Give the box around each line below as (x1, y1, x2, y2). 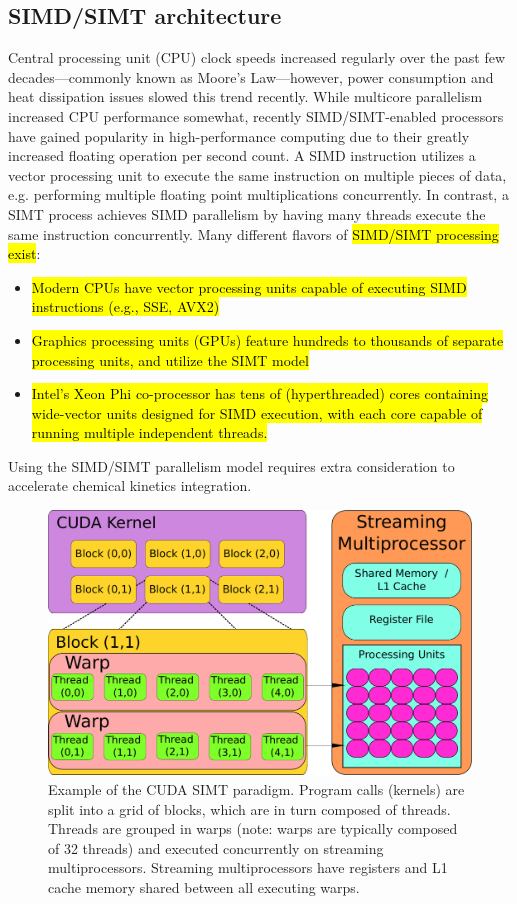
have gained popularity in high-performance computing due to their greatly (8, 125, 470, 146)
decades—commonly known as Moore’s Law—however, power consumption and (8, 66, 494, 87)
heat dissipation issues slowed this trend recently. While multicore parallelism (8, 86, 483, 107)
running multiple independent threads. (31, 422, 268, 443)
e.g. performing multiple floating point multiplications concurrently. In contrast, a (8, 184, 509, 205)
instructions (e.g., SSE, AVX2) (31, 296, 220, 317)
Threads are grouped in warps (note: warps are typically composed (48, 818, 458, 839)
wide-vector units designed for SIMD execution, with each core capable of (31, 402, 483, 423)
